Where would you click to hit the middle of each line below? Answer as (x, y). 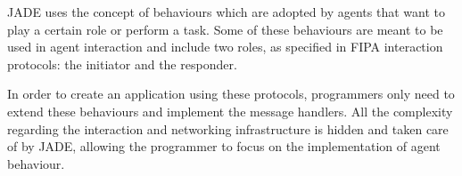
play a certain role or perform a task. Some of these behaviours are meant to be (225, 29)
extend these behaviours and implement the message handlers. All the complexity (230, 111)
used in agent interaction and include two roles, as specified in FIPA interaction (225, 47)
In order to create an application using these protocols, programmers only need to (231, 94)
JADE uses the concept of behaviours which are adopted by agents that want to (226, 12)
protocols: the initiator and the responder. (122, 64)
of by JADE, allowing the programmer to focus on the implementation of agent (224, 146)
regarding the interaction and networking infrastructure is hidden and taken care (228, 128)
